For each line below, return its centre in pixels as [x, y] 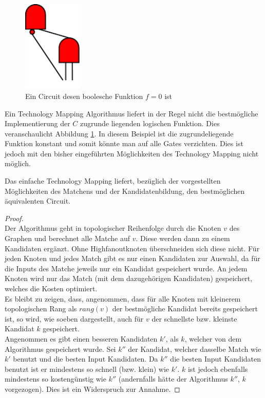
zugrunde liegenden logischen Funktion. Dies [150, 123]
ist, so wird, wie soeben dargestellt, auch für [74, 318]
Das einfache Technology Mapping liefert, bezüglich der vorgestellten [113, 181]
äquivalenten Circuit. [38, 201]
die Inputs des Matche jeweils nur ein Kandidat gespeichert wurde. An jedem [126, 268]
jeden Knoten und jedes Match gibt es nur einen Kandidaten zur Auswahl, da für [132, 258]
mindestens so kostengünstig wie [55, 379]
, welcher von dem [213, 338]
